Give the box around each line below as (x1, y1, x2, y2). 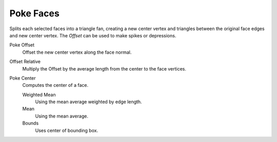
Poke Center (9, 75, 36, 81)
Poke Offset (9, 42, 35, 48)
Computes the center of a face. (22, 82, 89, 88)
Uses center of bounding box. (35, 127, 98, 133)
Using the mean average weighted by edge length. (35, 99, 142, 105)
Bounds (22, 120, 39, 126)
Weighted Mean (22, 91, 56, 98)
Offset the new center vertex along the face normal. (22, 49, 132, 55)
